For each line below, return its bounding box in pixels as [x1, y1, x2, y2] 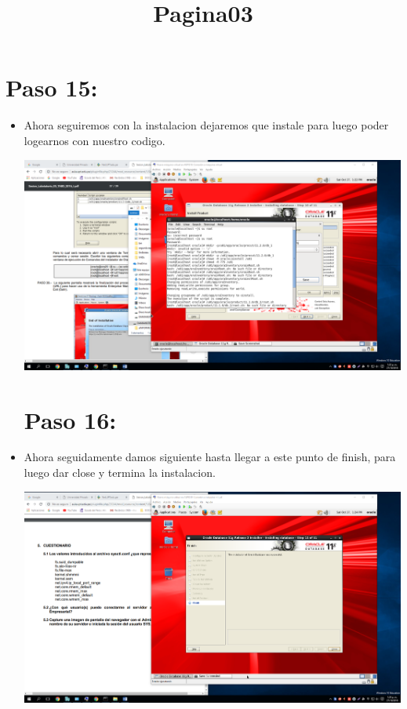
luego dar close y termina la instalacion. [24, 464, 216, 481]
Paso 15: [5, 71, 98, 104]
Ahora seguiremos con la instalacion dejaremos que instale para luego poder [24, 117, 389, 133]
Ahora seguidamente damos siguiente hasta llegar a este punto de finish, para [24, 449, 396, 465]
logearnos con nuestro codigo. [24, 132, 165, 148]
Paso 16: [24, 403, 117, 435]
